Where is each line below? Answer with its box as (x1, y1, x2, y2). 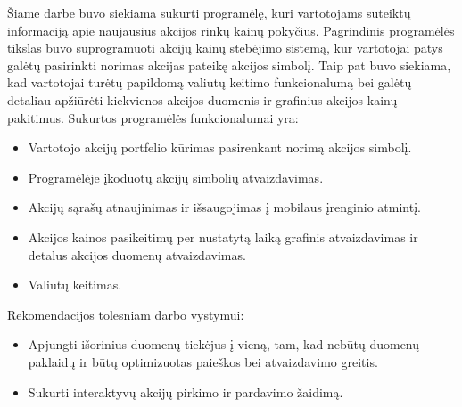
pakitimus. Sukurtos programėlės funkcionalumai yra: (7, 108, 299, 126)
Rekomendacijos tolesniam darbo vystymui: (7, 305, 244, 323)
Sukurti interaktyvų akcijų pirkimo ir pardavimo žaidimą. (28, 382, 343, 401)
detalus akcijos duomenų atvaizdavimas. (28, 245, 246, 264)
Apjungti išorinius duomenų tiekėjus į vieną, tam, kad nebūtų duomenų (28, 335, 420, 354)
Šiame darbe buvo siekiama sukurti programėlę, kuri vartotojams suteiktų (7, 4, 411, 21)
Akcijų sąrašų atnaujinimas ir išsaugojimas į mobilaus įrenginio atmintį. (28, 198, 421, 216)
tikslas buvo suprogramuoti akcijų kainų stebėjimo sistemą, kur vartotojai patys (7, 38, 443, 57)
